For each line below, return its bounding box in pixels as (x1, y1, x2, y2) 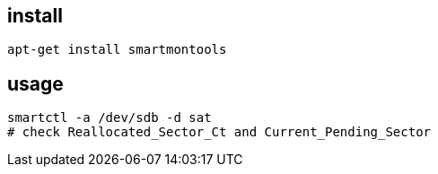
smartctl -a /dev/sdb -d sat (7, 110, 212, 126)
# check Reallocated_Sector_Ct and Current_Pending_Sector (7, 125, 432, 140)
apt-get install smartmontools (7, 42, 227, 57)
